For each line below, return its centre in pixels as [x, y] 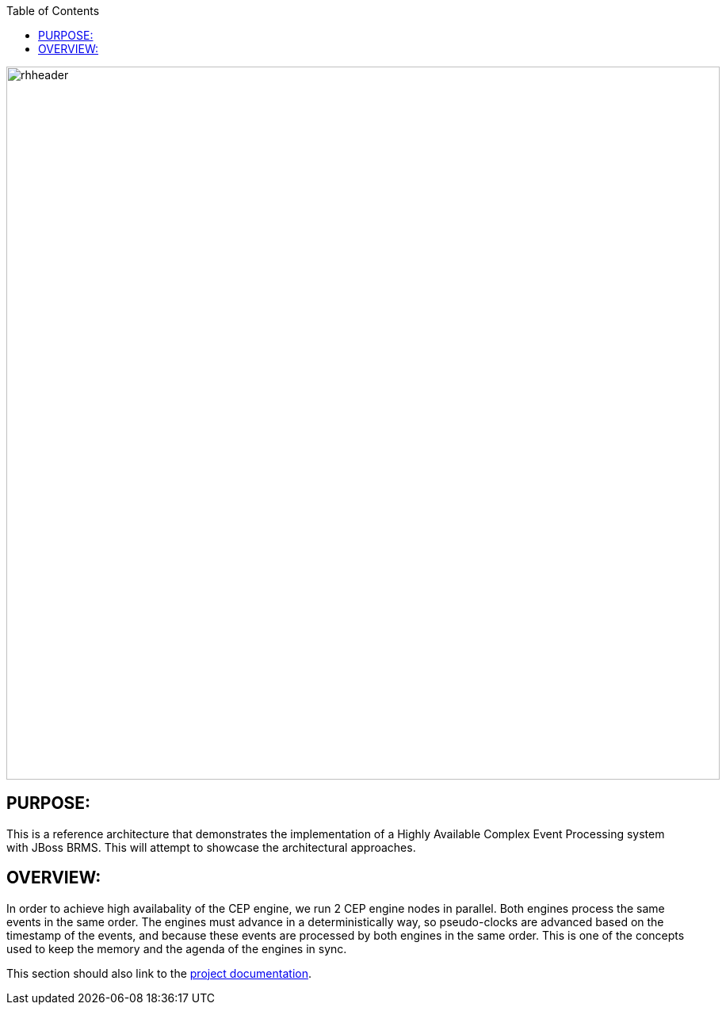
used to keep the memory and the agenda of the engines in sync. [177, 948]
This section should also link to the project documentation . [159, 973]
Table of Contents [53, 11]
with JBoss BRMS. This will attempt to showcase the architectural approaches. [211, 847]
